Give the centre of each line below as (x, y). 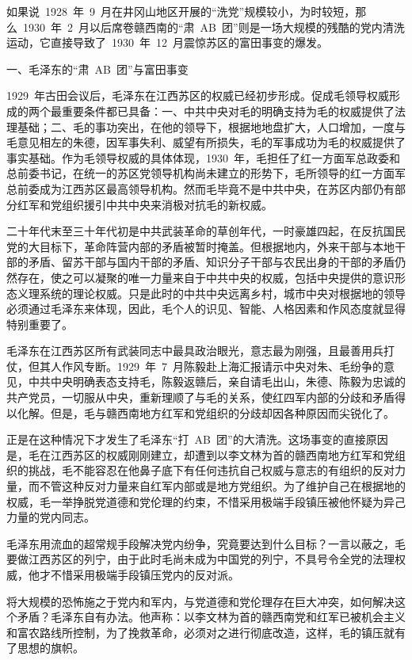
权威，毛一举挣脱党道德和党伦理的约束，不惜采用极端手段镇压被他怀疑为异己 (206, 501)
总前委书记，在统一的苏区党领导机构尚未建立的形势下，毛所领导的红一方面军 (206, 173)
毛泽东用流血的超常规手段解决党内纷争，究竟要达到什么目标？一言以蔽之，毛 (206, 543)
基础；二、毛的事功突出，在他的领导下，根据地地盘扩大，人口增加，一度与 (211, 126)
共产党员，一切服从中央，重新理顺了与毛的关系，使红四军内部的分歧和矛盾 (200, 397)
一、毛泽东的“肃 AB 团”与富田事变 (97, 69)
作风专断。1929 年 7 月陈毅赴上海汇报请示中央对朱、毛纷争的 (222, 366)
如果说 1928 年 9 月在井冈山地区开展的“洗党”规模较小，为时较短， (181, 11)
